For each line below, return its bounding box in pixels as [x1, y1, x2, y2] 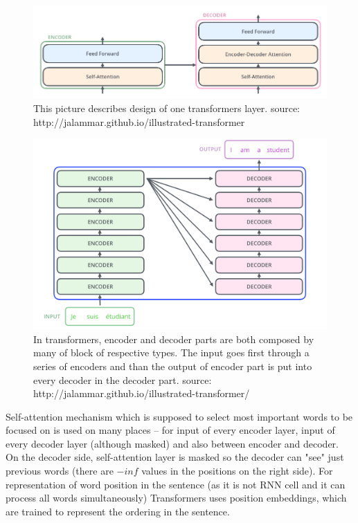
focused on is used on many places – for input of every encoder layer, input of [6, 423, 335, 437]
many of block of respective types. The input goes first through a [33, 345, 310, 360]
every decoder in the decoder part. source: [33, 372, 212, 387]
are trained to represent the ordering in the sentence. [6, 504, 230, 518]
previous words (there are [6, 464, 114, 478]
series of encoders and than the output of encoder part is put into [33, 358, 312, 373]
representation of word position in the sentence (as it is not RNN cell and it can [6, 477, 346, 491]
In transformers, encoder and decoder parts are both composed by [33, 331, 314, 346]
